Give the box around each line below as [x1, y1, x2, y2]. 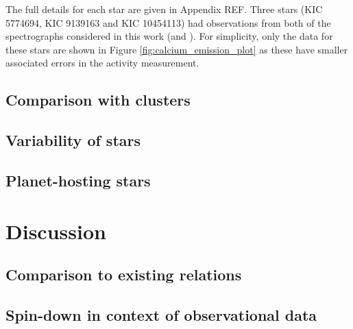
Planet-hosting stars [5, 169, 151, 191]
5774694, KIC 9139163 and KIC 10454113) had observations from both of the [5, 15, 331, 29]
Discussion [5, 217, 106, 245]
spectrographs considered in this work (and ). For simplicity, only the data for [5, 29, 333, 43]
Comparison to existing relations [5, 264, 242, 285]
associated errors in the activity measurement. [5, 56, 199, 70]
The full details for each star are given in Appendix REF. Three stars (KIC [5, 2, 323, 16]
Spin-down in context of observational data [5, 304, 317, 325]
